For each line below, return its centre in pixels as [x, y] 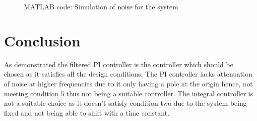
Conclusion [42, 40]
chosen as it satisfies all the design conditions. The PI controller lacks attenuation [128, 74]
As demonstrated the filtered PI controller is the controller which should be [119, 64]
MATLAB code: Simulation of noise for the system [101, 6]
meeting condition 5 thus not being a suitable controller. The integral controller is [128, 93]
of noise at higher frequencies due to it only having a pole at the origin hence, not [128, 83]
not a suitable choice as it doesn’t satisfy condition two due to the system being [125, 103]
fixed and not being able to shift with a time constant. [87, 112]
